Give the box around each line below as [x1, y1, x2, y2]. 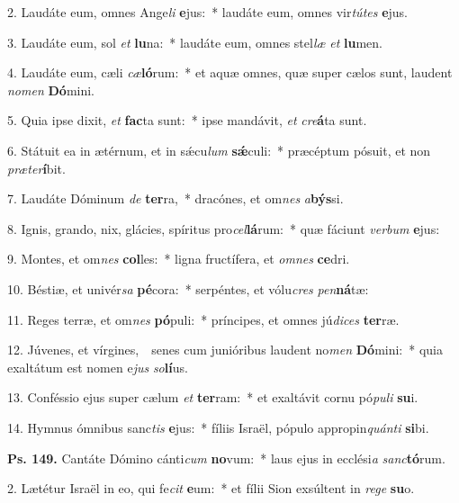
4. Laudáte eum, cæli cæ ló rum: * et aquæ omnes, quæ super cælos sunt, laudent [7, 63, 453, 82]
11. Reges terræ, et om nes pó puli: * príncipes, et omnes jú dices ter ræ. [7, 310, 400, 328]
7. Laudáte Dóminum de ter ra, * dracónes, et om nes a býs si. [7, 189, 344, 208]
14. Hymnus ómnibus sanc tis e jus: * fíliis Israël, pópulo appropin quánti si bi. [7, 418, 429, 436]
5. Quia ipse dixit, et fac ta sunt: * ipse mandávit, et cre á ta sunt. [7, 111, 367, 130]
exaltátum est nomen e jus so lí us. [7, 357, 188, 376]
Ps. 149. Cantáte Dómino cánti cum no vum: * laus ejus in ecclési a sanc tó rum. [7, 448, 445, 467]
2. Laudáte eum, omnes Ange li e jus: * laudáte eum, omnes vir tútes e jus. [7, 3, 408, 21]
